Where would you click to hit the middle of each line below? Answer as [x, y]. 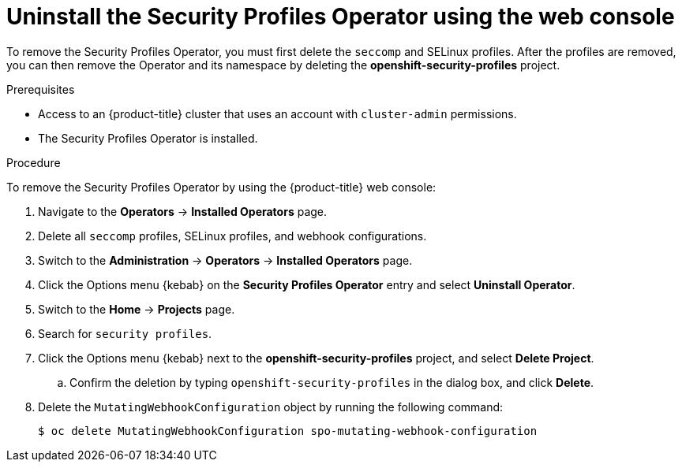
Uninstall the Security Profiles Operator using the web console [341, 17]
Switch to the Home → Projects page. [137, 309]
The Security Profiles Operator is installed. [148, 138]
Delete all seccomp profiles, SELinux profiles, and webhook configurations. [232, 236]
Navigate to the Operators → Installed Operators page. [183, 211]
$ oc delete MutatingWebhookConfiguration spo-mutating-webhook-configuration [288, 431]
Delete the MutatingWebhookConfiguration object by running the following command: [271, 407]
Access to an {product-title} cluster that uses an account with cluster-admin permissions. [277, 113]
